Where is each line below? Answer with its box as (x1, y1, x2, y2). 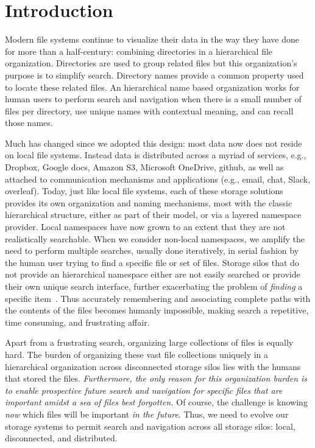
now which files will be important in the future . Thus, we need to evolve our (5, 407, 289, 420)
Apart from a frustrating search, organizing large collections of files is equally (5, 336, 294, 349)
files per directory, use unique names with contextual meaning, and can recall (5, 104, 294, 117)
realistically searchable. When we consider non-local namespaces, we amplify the (5, 232, 305, 245)
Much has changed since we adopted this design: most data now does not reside (5, 136, 302, 149)
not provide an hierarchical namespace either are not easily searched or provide (5, 268, 300, 281)
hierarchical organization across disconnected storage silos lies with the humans (5, 360, 301, 373)
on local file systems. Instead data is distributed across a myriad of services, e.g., (5, 149, 306, 161)
